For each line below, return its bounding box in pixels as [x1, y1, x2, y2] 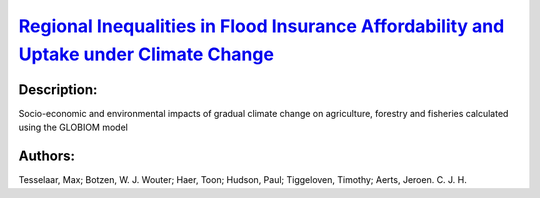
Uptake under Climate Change [18, 43, 275, 65]
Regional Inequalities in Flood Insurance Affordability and [18, 15, 505, 37]
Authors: [18, 148, 75, 165]
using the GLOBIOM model [18, 121, 129, 134]
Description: [18, 81, 98, 98]
